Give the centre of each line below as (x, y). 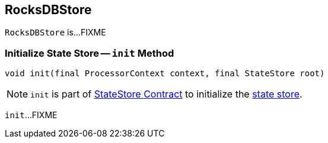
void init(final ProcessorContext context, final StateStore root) (165, 74)
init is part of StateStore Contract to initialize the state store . (166, 94)
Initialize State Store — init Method (90, 53)
